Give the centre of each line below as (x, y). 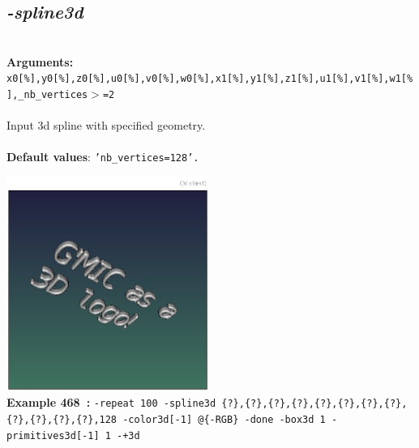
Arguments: (40, 61)
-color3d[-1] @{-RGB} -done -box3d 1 (224, 419)
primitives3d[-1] (53, 435)
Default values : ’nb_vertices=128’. (103, 157)
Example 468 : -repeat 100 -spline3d (111, 402)
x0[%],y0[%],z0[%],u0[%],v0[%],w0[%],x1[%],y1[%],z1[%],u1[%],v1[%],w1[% (210, 79)
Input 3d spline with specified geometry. (106, 125)
